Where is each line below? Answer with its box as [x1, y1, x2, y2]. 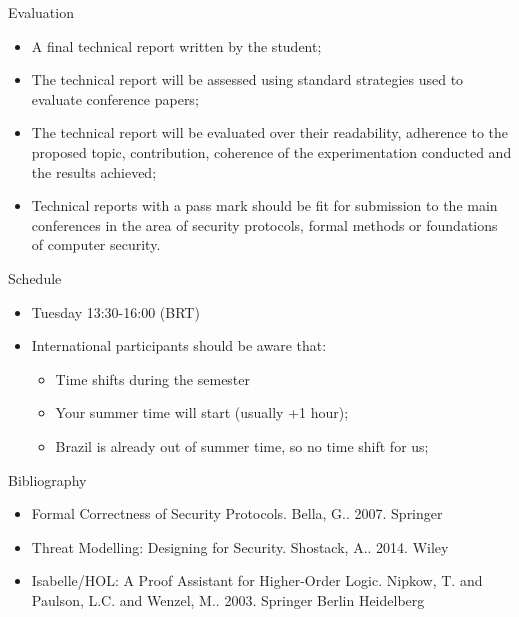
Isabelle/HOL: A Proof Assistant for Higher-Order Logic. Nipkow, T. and [31, 570, 483, 591]
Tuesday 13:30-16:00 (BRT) [31, 301, 200, 322]
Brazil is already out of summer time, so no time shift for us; [55, 435, 429, 456]
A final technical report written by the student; [31, 35, 322, 56]
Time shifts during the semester [55, 368, 251, 389]
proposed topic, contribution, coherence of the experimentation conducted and [31, 141, 512, 162]
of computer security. [31, 234, 161, 255]
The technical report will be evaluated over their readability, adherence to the [31, 122, 509, 143]
